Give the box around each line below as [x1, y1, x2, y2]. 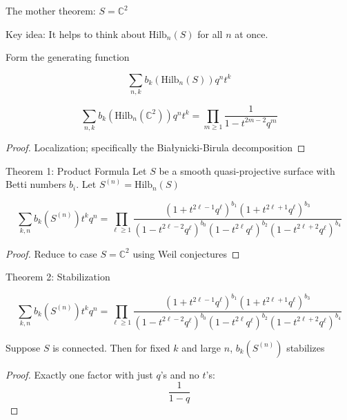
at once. [235, 26, 268, 41]
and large [181, 340, 221, 354]
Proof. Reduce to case [6, 246, 97, 260]
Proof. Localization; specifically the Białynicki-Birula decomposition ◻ [6, 140, 306, 154]
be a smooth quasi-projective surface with [159, 163, 335, 178]
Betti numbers [6, 177, 66, 191]
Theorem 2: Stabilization [6, 269, 110, 284]
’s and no [160, 367, 199, 381]
